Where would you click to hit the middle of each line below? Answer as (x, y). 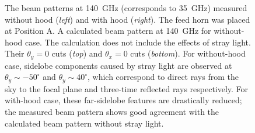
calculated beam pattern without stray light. (84, 123)
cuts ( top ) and (77, 53)
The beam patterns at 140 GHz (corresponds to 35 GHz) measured (126, 8)
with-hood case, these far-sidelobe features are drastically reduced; (123, 100)
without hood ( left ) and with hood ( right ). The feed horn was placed (127, 19)
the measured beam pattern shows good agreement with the (112, 112)
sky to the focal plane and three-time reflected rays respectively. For (127, 88)
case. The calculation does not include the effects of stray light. (138, 42)
